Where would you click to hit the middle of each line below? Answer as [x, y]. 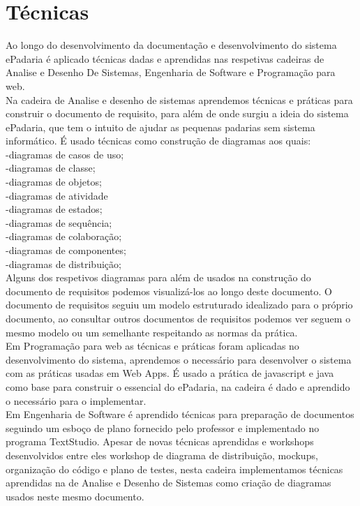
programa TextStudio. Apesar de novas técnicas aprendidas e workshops [160, 441]
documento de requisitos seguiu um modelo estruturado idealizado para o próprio [179, 305]
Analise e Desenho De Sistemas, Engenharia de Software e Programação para [171, 72]
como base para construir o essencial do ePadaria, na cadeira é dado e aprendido [178, 386]
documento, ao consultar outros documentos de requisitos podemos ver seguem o [178, 318]
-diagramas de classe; [51, 168]
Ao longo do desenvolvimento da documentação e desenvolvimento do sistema [171, 45]
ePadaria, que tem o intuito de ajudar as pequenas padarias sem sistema [160, 127]
